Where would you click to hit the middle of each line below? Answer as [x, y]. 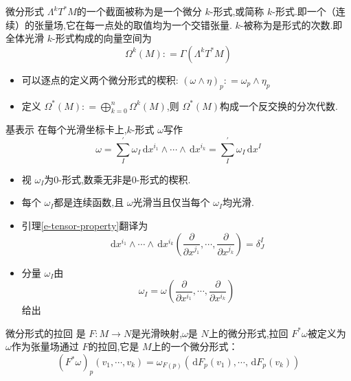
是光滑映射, [157, 333]
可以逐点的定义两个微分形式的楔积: [100, 79]
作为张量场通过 [45, 346]
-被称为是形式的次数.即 [291, 24]
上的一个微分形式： [195, 346]
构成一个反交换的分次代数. [279, 105]
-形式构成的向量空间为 [102, 38]
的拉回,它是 [114, 346]
